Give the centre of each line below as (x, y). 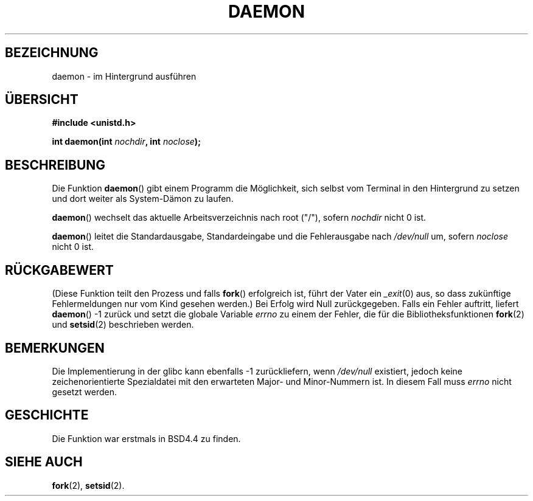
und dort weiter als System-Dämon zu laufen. (143, 199)
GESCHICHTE (47, 415)
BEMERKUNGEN (55, 348)
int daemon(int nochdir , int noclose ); (126, 142)
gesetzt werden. (84, 392)
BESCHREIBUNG (55, 165)
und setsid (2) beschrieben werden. (123, 325)
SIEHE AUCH (44, 462)
